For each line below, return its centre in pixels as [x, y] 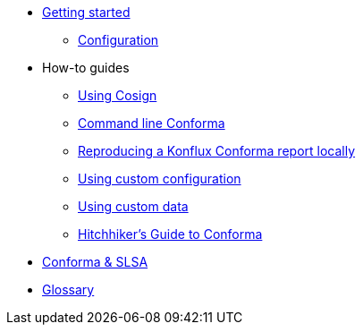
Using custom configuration [160, 179]
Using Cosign [118, 95]
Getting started [86, 12]
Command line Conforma [152, 123]
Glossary [68, 289]
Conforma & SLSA [95, 262]
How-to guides [86, 68]
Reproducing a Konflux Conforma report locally [217, 151]
